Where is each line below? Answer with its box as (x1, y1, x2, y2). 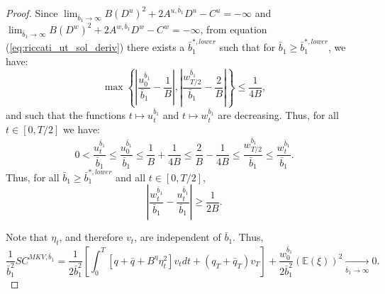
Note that (6, 230, 48, 244)
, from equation (200, 22, 267, 37)
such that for (219, 40, 276, 55)
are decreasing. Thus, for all (218, 108, 339, 123)
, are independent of (134, 230, 221, 244)
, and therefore (59, 230, 123, 244)
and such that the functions (6, 108, 125, 123)
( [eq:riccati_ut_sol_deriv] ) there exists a (6, 40, 185, 55)
